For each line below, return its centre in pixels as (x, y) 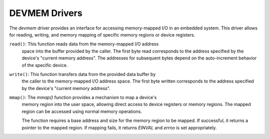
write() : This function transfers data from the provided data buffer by (82, 74)
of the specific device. (45, 65)
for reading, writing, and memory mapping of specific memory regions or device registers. (102, 34)
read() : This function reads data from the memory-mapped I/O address (84, 44)
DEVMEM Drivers (46, 13)
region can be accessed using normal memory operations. (82, 111)
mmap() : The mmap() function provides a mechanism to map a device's (83, 97)
